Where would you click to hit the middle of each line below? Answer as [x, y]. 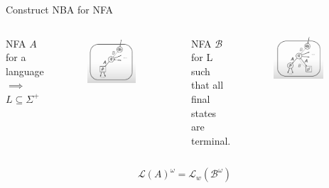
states [204, 112]
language [25, 71]
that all [207, 85]
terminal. [211, 140]
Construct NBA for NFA [60, 9]
